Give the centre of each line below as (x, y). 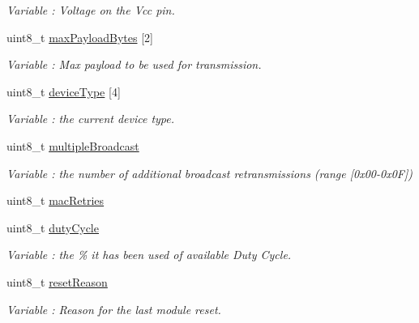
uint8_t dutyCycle (53, 227)
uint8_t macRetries (56, 200)
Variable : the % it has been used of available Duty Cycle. (149, 255)
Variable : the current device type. (91, 119)
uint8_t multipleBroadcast (73, 145)
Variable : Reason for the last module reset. (114, 309)
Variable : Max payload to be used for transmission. (134, 64)
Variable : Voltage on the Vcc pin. (91, 10)
